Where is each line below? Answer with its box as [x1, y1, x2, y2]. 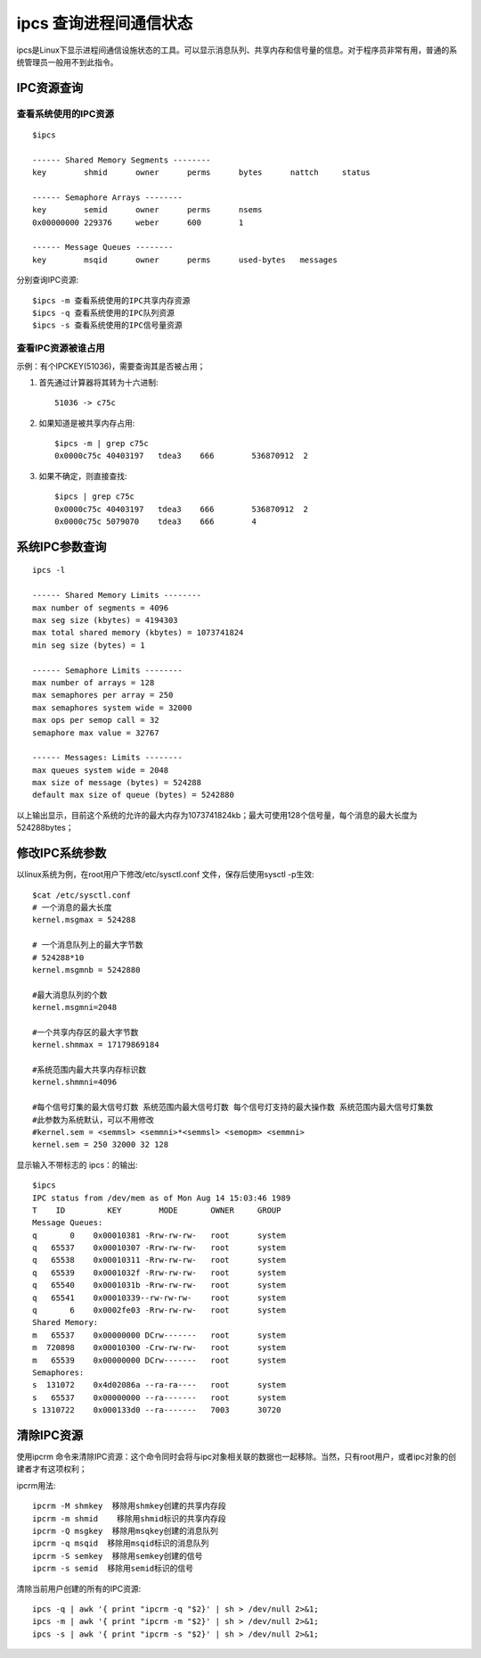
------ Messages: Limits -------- [32, 752, 183, 763]
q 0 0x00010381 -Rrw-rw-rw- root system [32, 1230, 287, 1240]
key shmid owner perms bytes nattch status [32, 168, 371, 178]
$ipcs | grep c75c [54, 492, 135, 502]
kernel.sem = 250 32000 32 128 [32, 1140, 169, 1150]
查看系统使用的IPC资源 [16, 107, 115, 120]
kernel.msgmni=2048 [32, 1002, 118, 1013]
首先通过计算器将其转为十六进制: [38, 377, 159, 387]
